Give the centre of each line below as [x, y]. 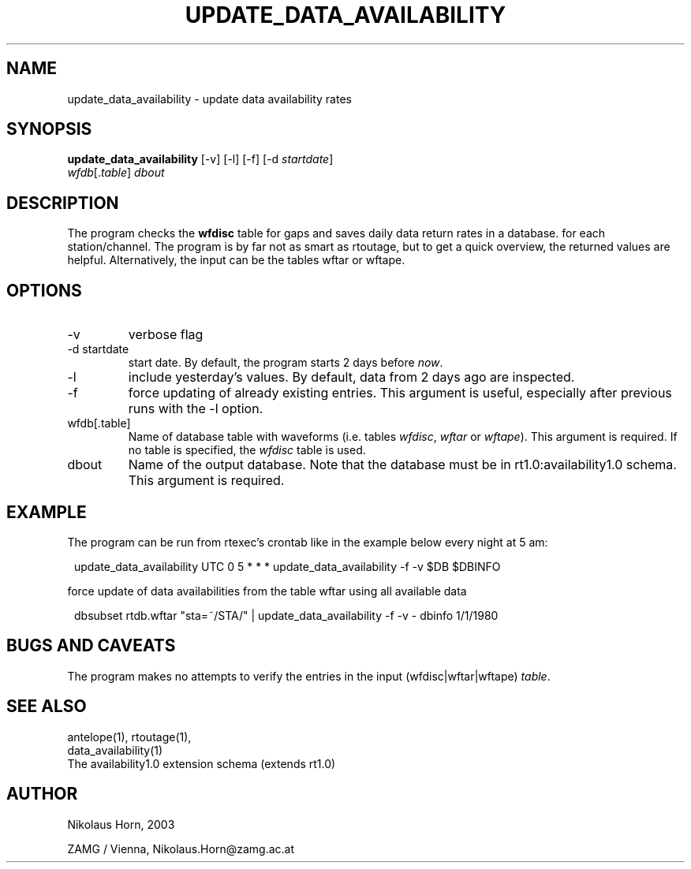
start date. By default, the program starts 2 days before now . [286, 363]
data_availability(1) [115, 750]
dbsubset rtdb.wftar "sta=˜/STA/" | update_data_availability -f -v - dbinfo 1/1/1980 [286, 615]
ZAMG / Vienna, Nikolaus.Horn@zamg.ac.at [181, 848]
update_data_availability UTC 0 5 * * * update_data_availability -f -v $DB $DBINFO [288, 566]
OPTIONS [44, 290]
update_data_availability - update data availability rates [209, 99]
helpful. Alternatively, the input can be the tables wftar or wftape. [236, 260]
